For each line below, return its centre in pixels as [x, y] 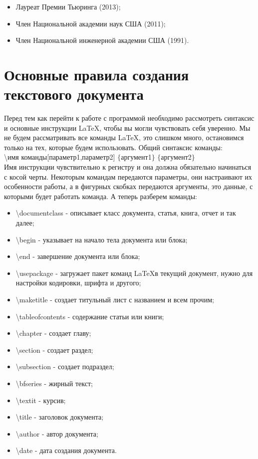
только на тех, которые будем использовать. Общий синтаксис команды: [113, 147]
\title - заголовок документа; [60, 417]
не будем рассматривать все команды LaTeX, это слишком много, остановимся [124, 137]
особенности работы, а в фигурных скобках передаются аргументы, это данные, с [129, 186]
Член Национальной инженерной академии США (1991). [102, 40]
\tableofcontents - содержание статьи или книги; [90, 316]
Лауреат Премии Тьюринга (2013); [68, 6]
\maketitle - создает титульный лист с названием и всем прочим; [115, 299]
